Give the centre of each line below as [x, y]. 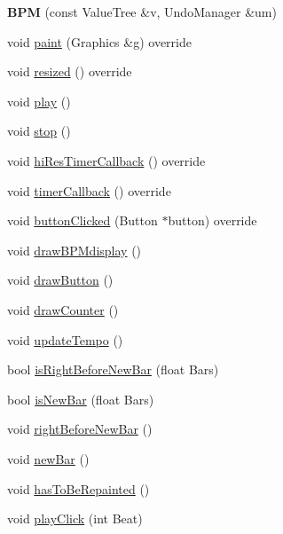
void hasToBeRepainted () [79, 488]
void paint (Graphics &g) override [99, 41]
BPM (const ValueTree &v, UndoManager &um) [142, 12]
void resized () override [70, 71]
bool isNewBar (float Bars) [81, 399]
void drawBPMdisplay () [75, 250]
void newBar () [48, 458]
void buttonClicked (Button [83, 220]
